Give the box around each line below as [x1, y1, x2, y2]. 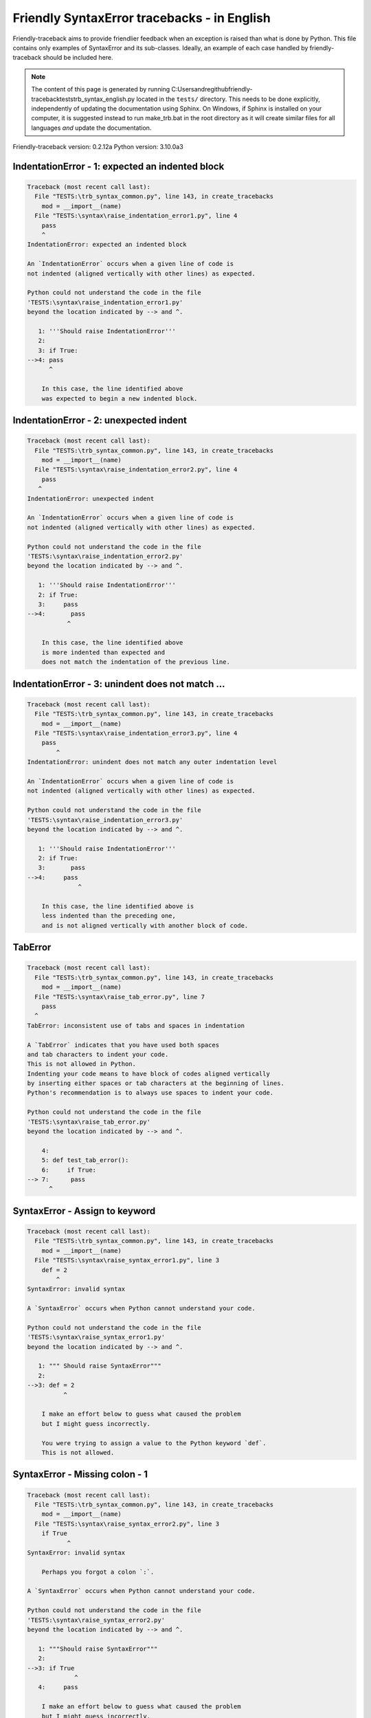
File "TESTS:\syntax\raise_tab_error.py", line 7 [34, 993, 205, 1001]
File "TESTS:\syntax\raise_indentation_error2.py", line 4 [34, 466, 238, 473]
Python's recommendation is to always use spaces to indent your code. [27, 1089, 274, 1097]
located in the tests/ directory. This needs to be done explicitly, [136, 95, 321, 103]
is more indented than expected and [41, 648, 165, 656]
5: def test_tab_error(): [41, 1157, 129, 1164]
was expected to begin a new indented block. [41, 394, 198, 402]
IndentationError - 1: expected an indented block [12, 160, 225, 172]
